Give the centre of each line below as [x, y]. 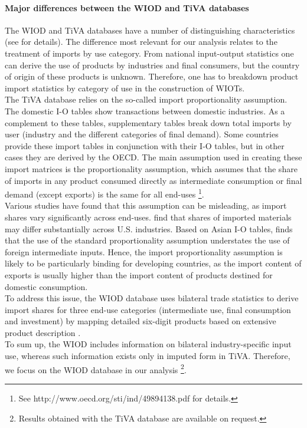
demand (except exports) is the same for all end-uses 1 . [104, 193]
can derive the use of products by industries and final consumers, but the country [152, 65]
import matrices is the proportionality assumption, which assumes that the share [151, 168]
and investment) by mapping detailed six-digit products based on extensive [141, 321]
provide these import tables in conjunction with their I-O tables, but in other [145, 145]
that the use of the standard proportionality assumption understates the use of [147, 240]
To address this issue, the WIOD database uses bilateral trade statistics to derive [152, 298]
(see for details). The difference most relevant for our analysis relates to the [141, 42]
